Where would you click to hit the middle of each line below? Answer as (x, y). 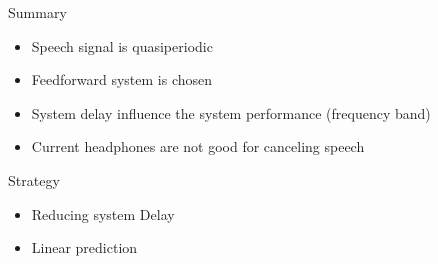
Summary (37, 12)
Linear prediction (84, 247)
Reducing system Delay (103, 213)
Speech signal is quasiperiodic (122, 45)
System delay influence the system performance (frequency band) (231, 112)
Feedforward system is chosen (122, 79)
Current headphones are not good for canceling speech (198, 146)
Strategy (34, 179)
